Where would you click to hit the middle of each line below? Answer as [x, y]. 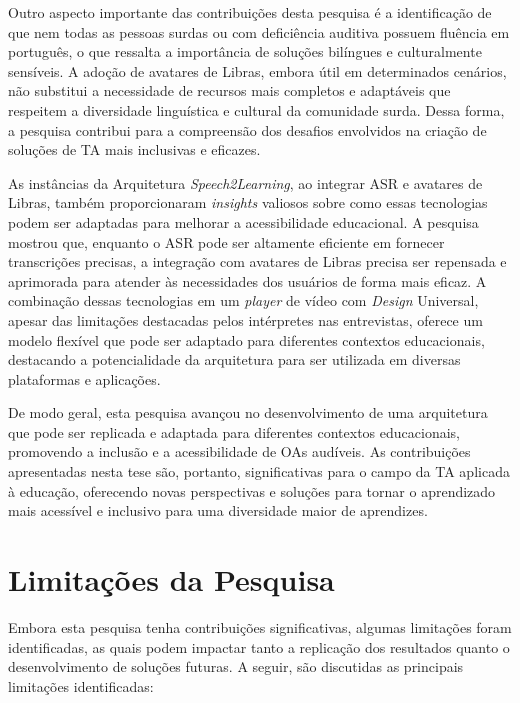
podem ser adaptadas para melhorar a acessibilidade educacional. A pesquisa [243, 221]
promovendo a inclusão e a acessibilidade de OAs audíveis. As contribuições [239, 451]
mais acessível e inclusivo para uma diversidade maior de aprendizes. [218, 510]
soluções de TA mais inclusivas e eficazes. [134, 149]
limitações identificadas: [81, 685]
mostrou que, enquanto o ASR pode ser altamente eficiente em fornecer [226, 241]
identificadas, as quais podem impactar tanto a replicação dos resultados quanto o [259, 646]
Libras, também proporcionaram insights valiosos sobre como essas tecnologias [248, 202]
